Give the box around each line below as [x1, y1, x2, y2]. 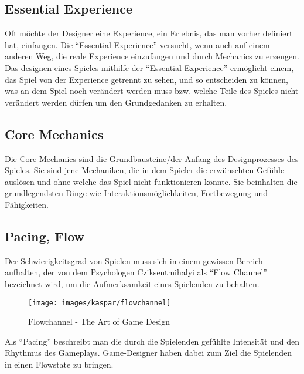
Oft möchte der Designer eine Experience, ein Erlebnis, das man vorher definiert [5, 27, 293, 39]
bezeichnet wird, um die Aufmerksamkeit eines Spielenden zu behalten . [5, 277, 259, 289]
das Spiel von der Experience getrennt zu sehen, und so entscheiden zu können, [5, 73, 289, 85]
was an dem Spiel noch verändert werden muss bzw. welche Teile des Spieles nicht [5, 85, 299, 97]
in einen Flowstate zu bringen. [5, 358, 114, 370]
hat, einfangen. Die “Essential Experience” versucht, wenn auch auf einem [5, 38, 270, 50]
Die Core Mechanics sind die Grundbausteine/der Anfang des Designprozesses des [5, 152, 299, 164]
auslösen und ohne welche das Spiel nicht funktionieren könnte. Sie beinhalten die [5, 175, 298, 187]
